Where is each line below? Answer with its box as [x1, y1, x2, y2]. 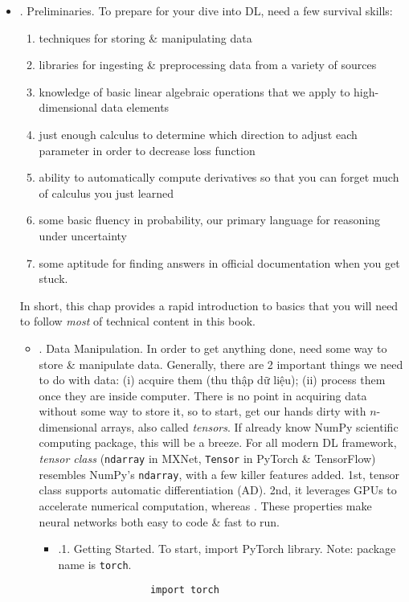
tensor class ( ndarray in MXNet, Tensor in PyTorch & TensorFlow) [39, 450, 376, 467]
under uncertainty [39, 227, 127, 244]
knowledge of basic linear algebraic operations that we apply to [39, 83, 350, 100]
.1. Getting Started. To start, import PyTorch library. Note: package [58, 540, 396, 557]
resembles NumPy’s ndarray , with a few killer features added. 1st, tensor [39, 465, 399, 482]
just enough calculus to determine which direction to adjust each [39, 125, 358, 142]
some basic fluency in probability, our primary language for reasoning [39, 211, 381, 228]
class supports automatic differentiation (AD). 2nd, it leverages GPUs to [39, 481, 397, 498]
